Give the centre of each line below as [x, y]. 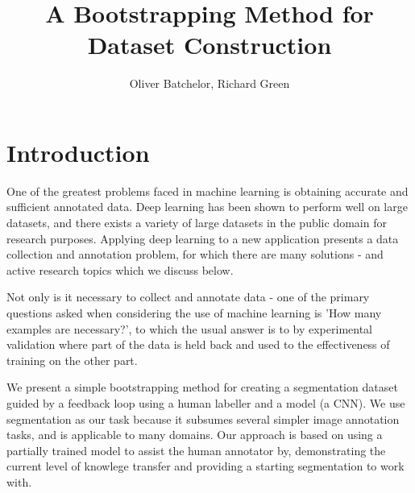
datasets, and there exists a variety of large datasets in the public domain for [197, 223]
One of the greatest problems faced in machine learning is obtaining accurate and [207, 191]
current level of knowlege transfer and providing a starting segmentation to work [205, 466]
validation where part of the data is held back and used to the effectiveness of [198, 344]
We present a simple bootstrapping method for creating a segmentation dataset [202, 387]
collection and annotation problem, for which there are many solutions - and [195, 254]
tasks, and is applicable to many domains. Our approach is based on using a [195, 435]
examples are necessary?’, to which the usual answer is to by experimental [190, 328]
